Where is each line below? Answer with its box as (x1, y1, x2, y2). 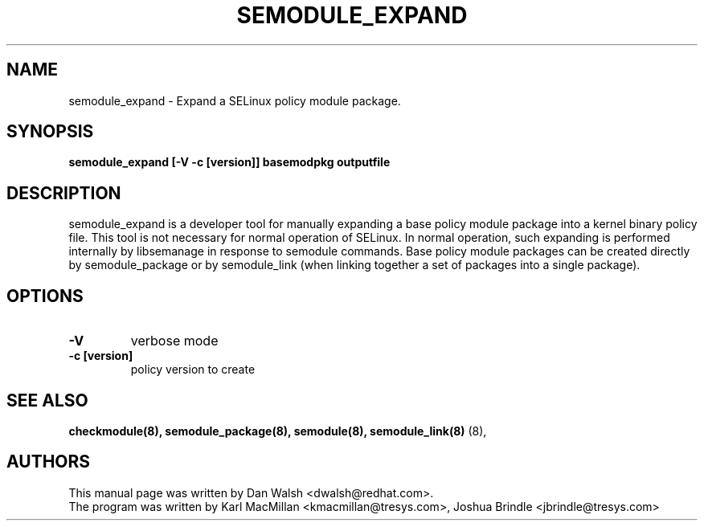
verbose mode (130, 333, 219, 349)
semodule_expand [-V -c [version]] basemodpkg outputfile (68, 155, 391, 170)
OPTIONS (6, 285, 84, 306)
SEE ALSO (6, 390, 88, 411)
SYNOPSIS (6, 121, 94, 142)
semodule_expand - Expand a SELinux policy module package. (68, 93, 401, 108)
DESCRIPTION (6, 182, 121, 203)
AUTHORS (6, 451, 91, 472)
